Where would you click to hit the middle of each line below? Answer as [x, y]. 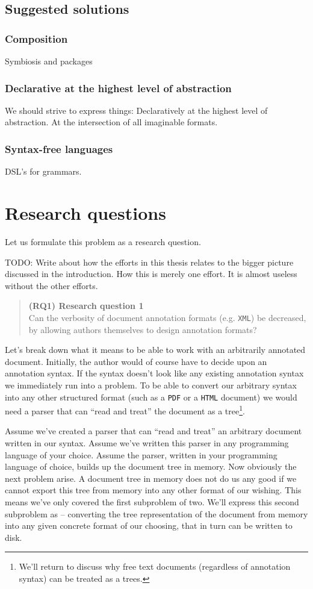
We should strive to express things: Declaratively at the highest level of [136, 110]
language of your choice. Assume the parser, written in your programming [141, 454]
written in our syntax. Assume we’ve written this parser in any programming [147, 443]
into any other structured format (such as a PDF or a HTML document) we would [151, 397]
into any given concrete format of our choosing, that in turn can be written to [149, 525]
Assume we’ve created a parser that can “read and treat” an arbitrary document [153, 431]
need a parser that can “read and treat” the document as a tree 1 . [125, 410]
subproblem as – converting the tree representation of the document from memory [156, 513]
